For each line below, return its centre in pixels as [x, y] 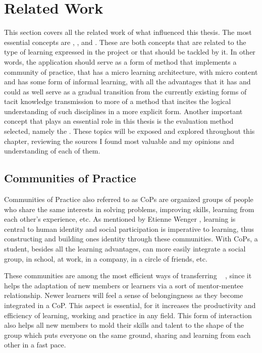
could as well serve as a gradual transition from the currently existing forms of [125, 91]
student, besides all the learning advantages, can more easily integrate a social [125, 249]
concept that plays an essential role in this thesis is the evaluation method [119, 121]
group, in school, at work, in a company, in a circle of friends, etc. [106, 258]
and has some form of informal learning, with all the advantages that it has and [127, 82]
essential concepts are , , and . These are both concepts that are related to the [125, 42]
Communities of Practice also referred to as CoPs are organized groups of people [129, 199]
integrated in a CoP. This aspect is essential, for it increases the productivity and [130, 305]
